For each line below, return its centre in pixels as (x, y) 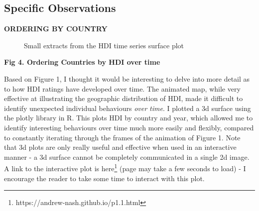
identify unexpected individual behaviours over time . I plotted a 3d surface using (128, 108)
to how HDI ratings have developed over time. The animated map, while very (122, 88)
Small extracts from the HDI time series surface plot (104, 45)
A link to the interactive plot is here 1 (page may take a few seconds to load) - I (125, 167)
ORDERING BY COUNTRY (56, 29)
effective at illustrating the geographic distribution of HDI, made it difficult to (124, 98)
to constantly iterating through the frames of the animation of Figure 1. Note (122, 137)
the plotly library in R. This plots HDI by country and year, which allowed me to (129, 118)
